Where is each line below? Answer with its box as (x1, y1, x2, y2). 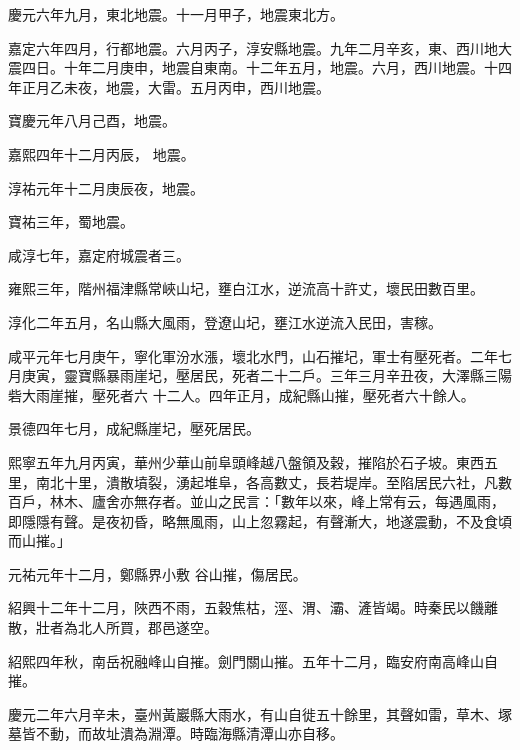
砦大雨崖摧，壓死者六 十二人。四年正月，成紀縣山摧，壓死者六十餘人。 (8, 384, 475, 405)
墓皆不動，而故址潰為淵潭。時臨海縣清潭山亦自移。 (8, 723, 344, 744)
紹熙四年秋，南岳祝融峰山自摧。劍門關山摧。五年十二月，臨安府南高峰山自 (8, 650, 498, 671)
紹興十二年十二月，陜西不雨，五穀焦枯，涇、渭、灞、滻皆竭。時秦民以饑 (8, 597, 484, 618)
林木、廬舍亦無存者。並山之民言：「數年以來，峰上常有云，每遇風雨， (49, 491, 505, 512)
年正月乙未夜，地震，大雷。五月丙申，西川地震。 (8, 76, 330, 97)
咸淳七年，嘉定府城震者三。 (8, 244, 190, 265)
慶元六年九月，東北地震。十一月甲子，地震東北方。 (8, 4, 344, 24)
